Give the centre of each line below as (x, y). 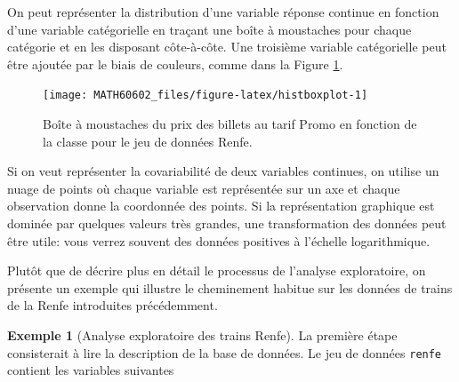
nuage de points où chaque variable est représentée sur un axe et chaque (204, 188)
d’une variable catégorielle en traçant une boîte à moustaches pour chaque (209, 29)
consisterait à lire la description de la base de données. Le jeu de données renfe (225, 352)
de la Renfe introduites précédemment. (113, 305)
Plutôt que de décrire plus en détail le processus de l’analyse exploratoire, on (217, 271)
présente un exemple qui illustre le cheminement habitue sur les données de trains (230, 287)
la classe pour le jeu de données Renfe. (148, 141)
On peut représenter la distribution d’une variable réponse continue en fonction (223, 12)
